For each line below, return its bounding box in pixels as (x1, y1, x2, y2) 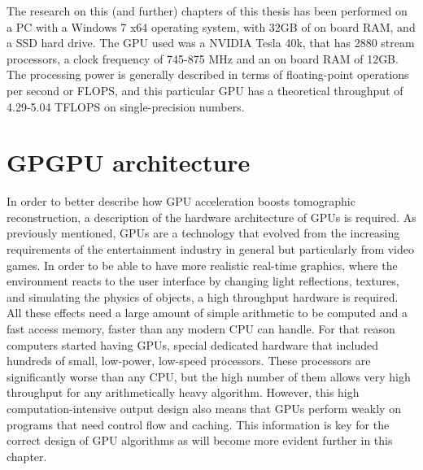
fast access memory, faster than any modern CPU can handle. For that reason (7, 320, 395, 337)
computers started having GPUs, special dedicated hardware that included (7, 336, 378, 353)
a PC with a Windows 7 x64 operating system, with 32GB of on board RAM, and (7, 18, 416, 35)
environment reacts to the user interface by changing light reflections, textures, (7, 272, 399, 289)
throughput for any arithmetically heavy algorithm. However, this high (7, 384, 360, 401)
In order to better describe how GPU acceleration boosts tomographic (7, 193, 355, 210)
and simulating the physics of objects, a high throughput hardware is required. (7, 288, 399, 305)
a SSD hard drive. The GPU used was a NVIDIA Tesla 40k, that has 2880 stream (7, 34, 415, 51)
